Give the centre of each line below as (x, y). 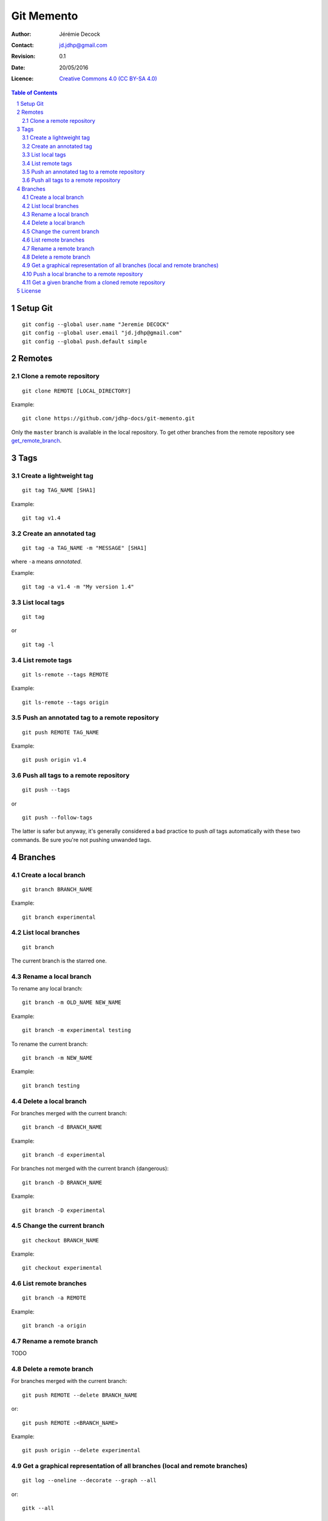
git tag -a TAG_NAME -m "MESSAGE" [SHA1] (84, 548)
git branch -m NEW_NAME (57, 1058)
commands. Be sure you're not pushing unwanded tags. (81, 840)
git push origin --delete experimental (81, 1450)
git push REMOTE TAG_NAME (61, 732)
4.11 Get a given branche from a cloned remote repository (94, 282)
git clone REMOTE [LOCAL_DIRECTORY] (77, 391)
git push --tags (46, 790)
